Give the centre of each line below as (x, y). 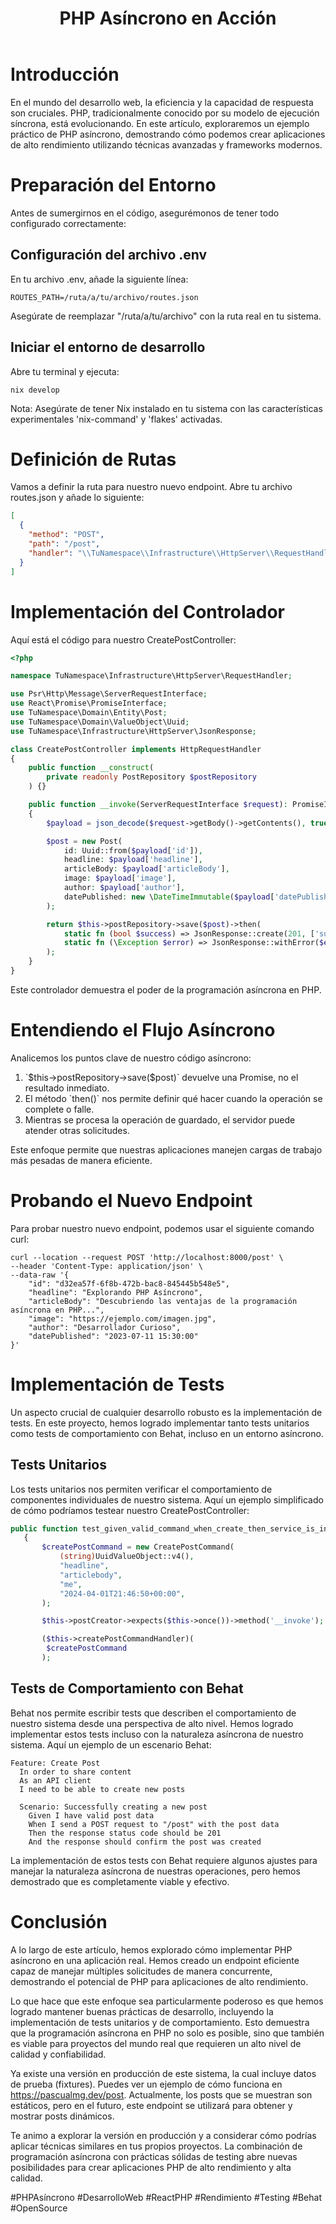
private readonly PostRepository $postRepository (151, 777)
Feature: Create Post (55, 1763)
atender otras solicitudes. (77, 1130)
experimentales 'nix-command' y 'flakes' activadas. (116, 419)
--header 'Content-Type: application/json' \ (106, 1266)
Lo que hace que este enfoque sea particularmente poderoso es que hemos (167, 2001)
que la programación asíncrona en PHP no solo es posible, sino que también (167, 2033)
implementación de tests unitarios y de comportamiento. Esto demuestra (160, 2022)
